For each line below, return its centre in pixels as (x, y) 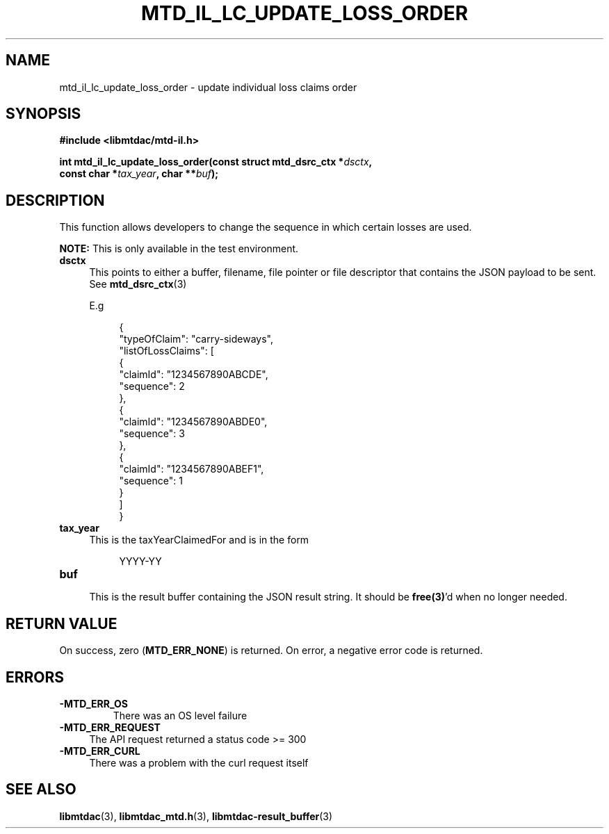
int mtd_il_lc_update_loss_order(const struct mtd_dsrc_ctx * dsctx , (216, 162)
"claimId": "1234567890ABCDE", (194, 375)
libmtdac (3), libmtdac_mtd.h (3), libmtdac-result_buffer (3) (196, 816)
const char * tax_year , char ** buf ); (139, 174)
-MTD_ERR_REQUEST (110, 727)
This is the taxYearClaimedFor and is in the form (199, 540)
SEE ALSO (41, 790)
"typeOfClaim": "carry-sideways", (196, 339)
